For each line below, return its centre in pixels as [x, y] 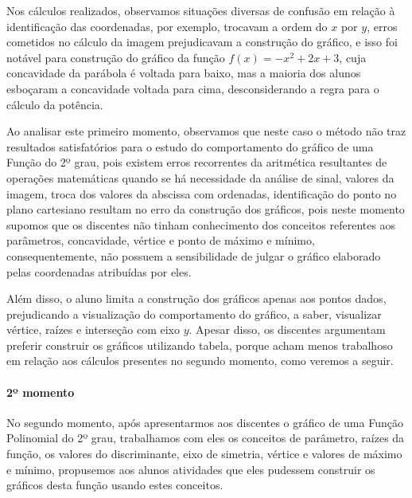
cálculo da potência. [55, 104]
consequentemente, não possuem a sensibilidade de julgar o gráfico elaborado [194, 255]
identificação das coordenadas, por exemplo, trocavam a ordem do [167, 26]
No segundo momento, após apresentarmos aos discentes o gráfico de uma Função [205, 422]
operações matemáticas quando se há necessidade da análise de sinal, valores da [200, 177]
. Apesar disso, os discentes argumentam [287, 329]
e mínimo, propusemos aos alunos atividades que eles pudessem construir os [191, 469]
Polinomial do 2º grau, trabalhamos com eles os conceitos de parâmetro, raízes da [206, 438]
